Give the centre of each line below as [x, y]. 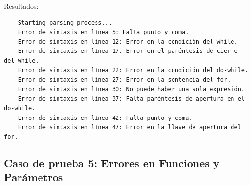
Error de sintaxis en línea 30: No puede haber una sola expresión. [131, 89]
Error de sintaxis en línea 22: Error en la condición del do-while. [133, 70]
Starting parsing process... [65, 23]
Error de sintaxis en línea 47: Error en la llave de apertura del [129, 127]
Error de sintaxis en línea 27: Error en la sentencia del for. [124, 80]
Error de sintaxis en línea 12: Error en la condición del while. [128, 42]
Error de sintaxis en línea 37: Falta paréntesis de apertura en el [131, 99]
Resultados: [21, 6]
